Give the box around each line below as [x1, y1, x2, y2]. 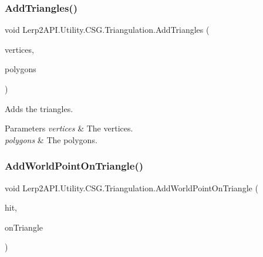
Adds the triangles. [5, 102, 73, 114]
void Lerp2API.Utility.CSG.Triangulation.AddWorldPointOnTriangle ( [5, 181, 258, 194]
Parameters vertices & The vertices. [5, 122, 133, 134]
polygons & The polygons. [5, 133, 97, 146]
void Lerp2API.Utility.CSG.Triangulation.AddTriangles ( [5, 23, 210, 36]
